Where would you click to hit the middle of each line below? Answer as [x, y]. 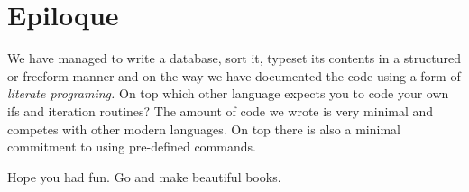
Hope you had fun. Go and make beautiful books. [144, 176]
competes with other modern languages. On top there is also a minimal [204, 128]
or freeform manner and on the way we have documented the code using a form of [234, 75]
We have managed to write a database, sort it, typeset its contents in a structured [234, 58]
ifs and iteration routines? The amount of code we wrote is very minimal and [221, 110]
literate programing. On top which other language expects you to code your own [228, 93]
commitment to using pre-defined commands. [132, 146]
